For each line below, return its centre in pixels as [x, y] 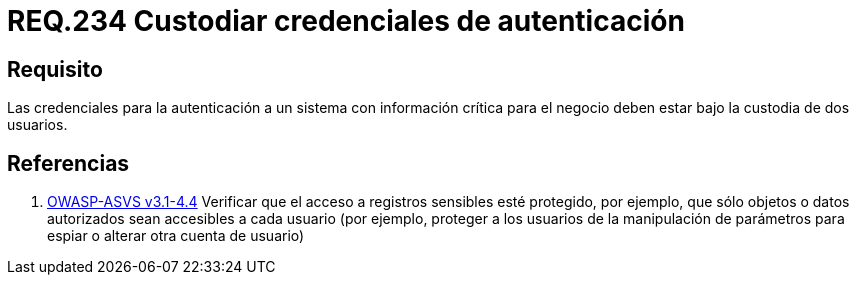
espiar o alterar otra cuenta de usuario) [176, 236]
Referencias [68, 163]
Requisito [55, 69]
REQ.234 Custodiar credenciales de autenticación [346, 21]
